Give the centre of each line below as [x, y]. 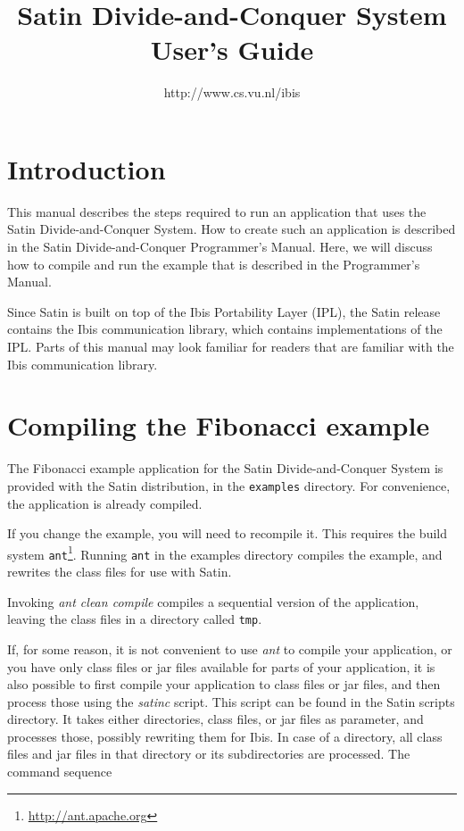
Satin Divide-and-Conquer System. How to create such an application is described [232, 229]
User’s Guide [232, 50]
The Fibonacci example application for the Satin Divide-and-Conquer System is [225, 468]
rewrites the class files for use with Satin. [120, 572]
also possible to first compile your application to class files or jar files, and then [224, 684]
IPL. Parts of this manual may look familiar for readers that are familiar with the [231, 346]
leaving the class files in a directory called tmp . [135, 619]
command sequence [60, 772]
